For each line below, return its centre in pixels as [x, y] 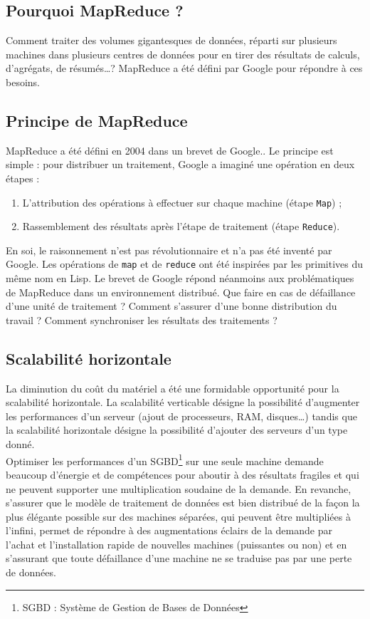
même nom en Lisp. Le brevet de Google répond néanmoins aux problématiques [180, 278]
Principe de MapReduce [97, 120]
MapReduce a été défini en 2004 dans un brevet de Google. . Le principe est [170, 150]
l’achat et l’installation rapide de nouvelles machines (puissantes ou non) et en [176, 544]
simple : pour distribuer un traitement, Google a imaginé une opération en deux [180, 164]
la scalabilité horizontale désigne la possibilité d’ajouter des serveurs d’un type [177, 430]
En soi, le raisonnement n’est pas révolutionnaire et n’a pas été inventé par [169, 250]
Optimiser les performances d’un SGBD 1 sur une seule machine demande [165, 459]
